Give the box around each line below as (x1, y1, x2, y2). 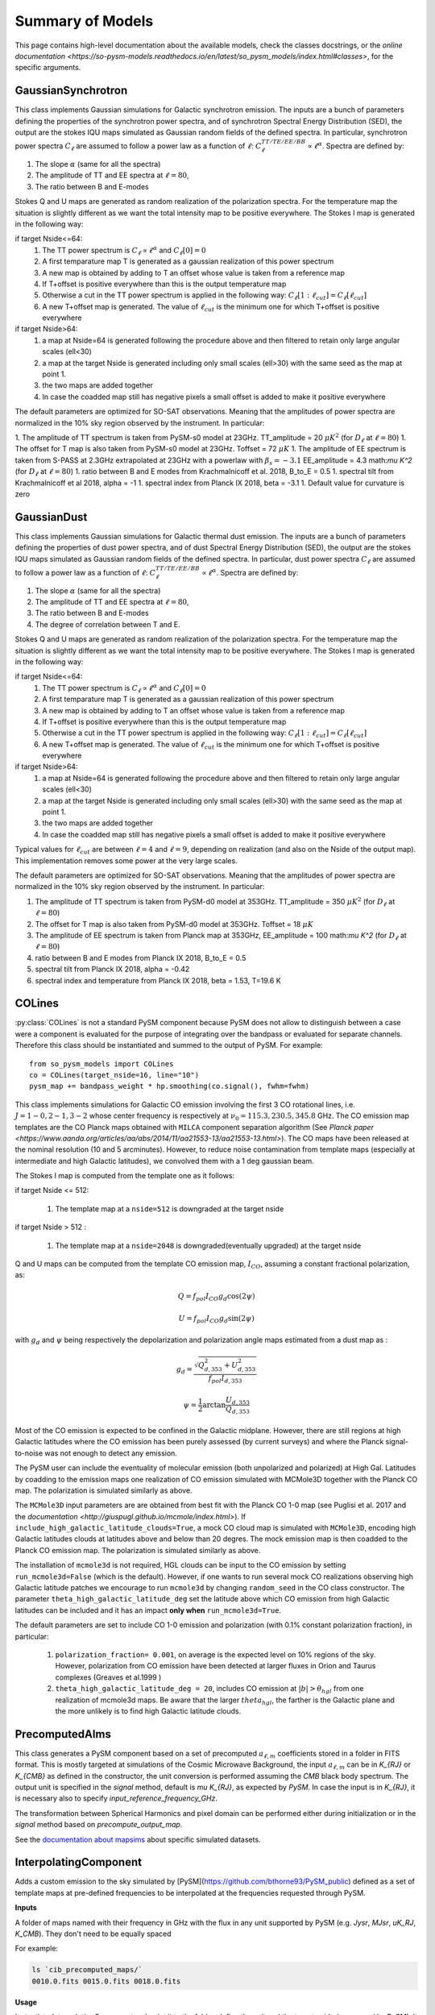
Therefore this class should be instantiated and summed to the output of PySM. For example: (14, 1041, 324, 1050)
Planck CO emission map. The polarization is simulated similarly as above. (14, 1545, 261, 1555)
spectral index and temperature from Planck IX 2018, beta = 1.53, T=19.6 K (35, 975, 281, 985)
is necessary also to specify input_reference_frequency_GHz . (14, 1793, 217, 1803)
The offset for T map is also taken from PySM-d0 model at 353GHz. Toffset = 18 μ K (35, 919, 314, 929)
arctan (202, 1400, 226, 1410)
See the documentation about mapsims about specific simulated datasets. (14, 1834, 261, 1844)
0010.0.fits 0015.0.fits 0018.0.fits (31, 1976, 181, 1986)
